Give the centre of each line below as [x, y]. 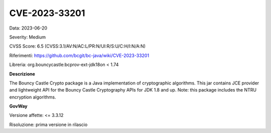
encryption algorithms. [33, 97]
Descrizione [22, 74]
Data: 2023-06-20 [28, 28]
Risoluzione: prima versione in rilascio [48, 124]
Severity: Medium [28, 37]
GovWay [18, 106]
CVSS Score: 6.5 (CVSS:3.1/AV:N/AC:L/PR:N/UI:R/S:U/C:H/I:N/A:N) [77, 46]
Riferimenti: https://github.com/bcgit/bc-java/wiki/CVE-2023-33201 [79, 55]
